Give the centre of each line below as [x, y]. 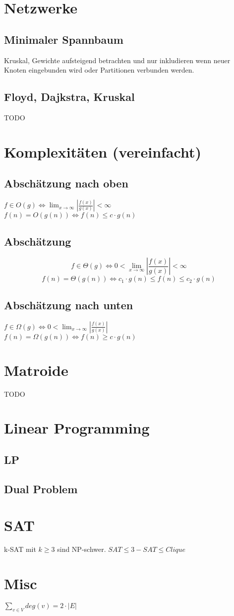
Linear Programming [77, 428]
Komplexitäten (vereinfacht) [103, 151]
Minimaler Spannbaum [64, 39]
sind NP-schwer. [82, 549]
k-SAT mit [20, 549]
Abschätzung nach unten [69, 305]
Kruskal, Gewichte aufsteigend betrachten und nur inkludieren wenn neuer [117, 60]
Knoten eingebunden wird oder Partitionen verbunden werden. [99, 70]
